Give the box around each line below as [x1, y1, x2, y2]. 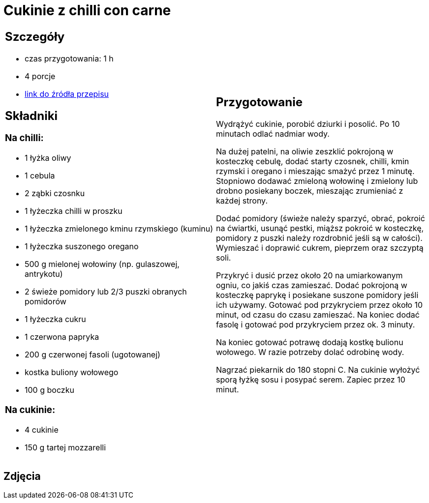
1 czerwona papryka [25, 332, 99, 342]
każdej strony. [216, 196, 268, 206]
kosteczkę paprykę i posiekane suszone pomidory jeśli [216, 290, 419, 300]
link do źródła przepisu [25, 89, 109, 99]
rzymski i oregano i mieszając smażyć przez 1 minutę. [216, 166, 415, 177]
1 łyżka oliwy [25, 153, 71, 163]
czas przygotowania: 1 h [25, 53, 114, 63]
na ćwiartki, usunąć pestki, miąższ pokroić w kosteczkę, [216, 223, 424, 234]
